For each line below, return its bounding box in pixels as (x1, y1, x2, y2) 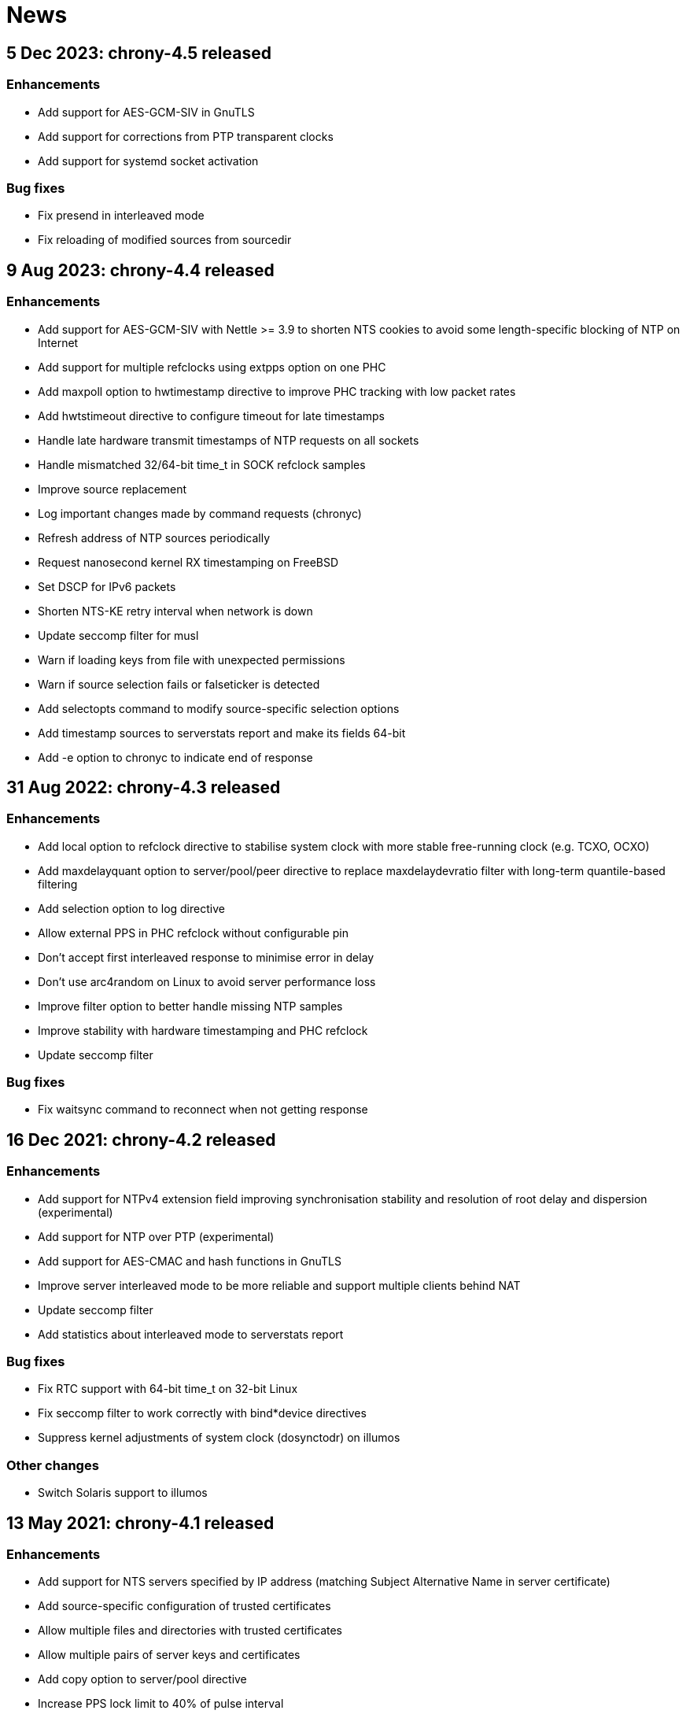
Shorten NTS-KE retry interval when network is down (38, 604, 313, 618)
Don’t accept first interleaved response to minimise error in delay (38, 950, 374, 964)
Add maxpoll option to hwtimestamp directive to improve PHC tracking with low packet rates (38, 384, 516, 398)
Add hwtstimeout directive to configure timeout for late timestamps (38, 408, 385, 423)
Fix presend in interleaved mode (38, 209, 205, 223)
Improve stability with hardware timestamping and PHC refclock (38, 1023, 368, 1037)
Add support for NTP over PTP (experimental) (38, 1229, 275, 1243)
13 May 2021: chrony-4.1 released (6, 1513, 275, 1533)
